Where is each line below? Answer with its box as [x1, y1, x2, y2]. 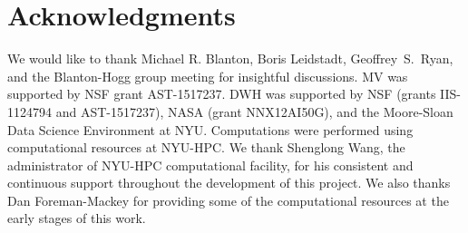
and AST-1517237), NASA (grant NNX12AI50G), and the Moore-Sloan [55, 102, 453, 121]
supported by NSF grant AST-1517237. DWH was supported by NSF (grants [7, 84, 436, 103]
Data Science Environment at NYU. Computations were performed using [7, 120, 414, 139]
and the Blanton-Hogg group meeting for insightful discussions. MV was [7, 66, 408, 85]
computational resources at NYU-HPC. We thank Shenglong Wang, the [7, 138, 405, 157]
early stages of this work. [7, 209, 146, 228]
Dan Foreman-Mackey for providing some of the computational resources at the [7, 190, 449, 209]
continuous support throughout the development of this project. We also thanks [7, 173, 451, 192]
